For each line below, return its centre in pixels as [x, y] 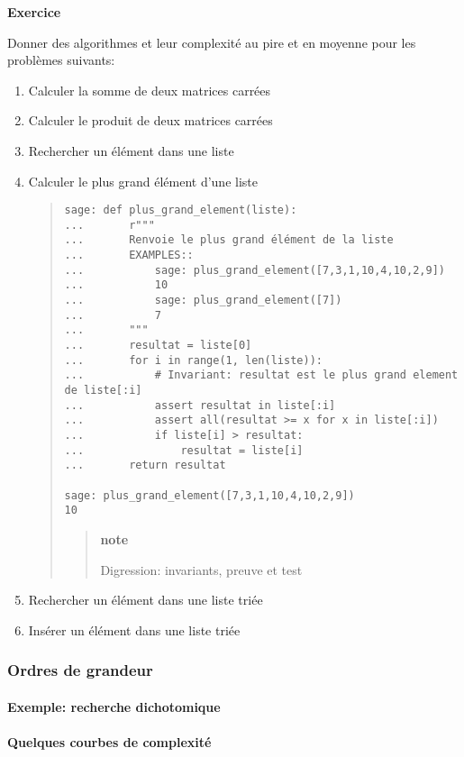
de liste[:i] [103, 391]
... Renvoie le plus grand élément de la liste [229, 240]
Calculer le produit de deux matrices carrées [150, 120]
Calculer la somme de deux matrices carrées [150, 90]
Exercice [34, 12]
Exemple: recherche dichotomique [114, 706]
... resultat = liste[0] [158, 346]
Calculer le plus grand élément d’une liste [143, 181]
